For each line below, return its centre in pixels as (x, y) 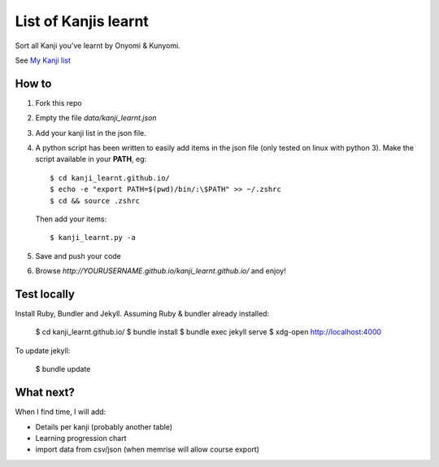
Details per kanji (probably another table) (104, 426)
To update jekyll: (43, 351)
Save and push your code (78, 255)
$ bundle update (63, 369)
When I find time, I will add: (61, 412)
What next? (45, 393)
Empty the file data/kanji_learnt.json (96, 118)
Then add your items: (71, 219)
